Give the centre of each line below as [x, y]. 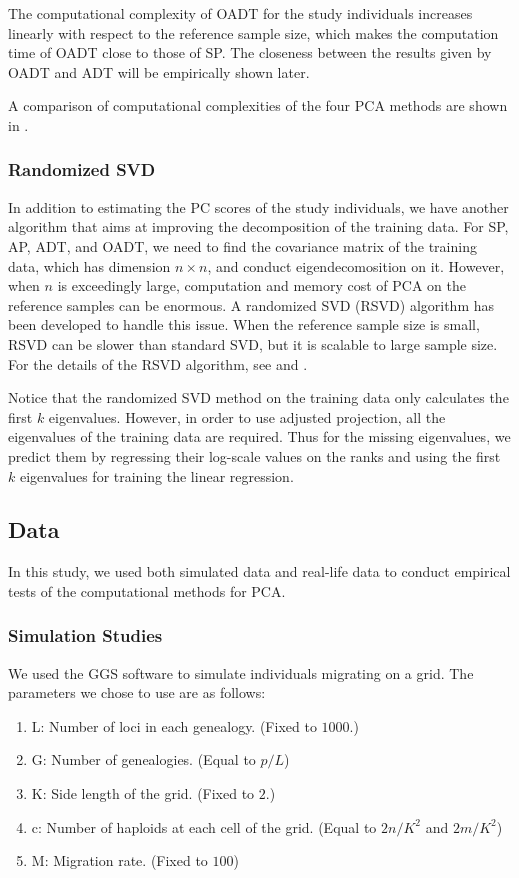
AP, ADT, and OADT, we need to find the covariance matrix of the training [242, 245]
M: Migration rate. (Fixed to [119, 860]
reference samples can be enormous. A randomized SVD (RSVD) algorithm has [251, 304]
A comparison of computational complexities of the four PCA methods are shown [258, 105]
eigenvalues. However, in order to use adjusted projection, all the [247, 416]
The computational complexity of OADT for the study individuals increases [240, 13]
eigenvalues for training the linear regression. [156, 475]
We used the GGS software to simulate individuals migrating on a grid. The [241, 672]
